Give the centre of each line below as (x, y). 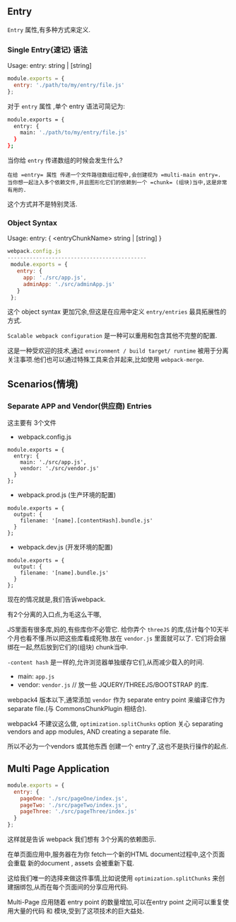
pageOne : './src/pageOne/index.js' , (74, 798)
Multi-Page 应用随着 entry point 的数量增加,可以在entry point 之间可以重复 (115, 902)
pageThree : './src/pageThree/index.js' (79, 812)
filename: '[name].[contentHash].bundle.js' (87, 521)
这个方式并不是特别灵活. (42, 204)
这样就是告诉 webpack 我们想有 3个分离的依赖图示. (82, 839)
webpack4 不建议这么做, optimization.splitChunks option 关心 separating (115, 724)
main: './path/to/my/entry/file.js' (74, 133)
